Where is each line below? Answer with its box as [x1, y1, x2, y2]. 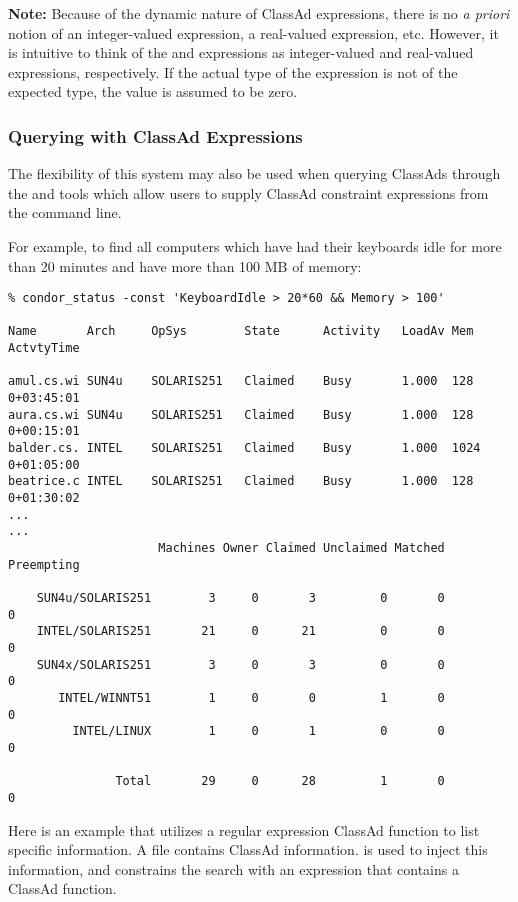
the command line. [8, 202, 122, 223]
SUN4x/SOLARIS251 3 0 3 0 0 [36, 657, 445, 672]
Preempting [8, 557, 80, 572]
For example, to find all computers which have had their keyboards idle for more [8, 235, 502, 256]
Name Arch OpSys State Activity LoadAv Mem [8, 324, 474, 339]
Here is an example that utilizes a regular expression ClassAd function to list [8, 819, 480, 840]
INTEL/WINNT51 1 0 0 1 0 [58, 690, 445, 705]
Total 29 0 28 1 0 [115, 774, 445, 789]
